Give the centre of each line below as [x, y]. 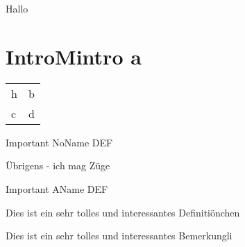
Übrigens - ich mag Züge [58, 165]
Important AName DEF [57, 188]
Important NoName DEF [59, 142]
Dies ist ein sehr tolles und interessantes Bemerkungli [119, 236]
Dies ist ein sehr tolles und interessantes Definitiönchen [123, 212]
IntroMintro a [74, 56]
